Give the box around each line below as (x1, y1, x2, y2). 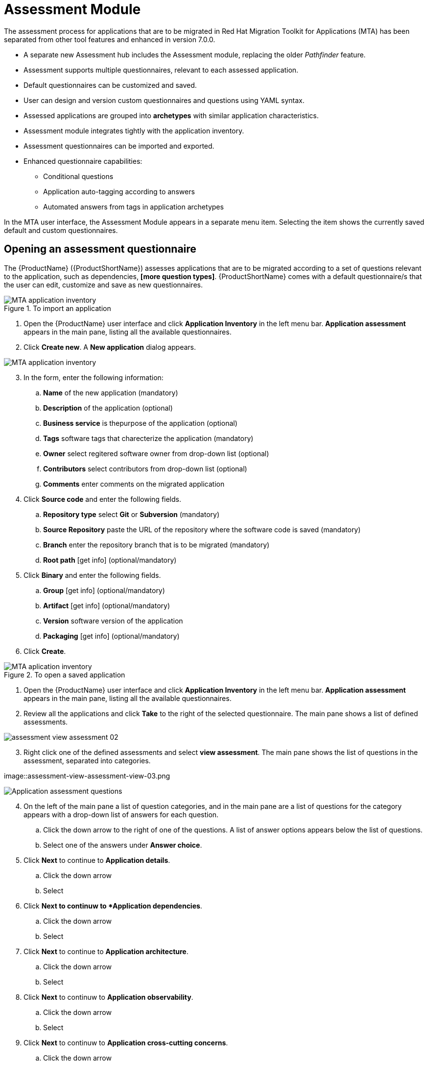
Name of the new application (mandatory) (43, 388, 178, 397)
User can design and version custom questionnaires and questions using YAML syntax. (24, 96, 305, 104)
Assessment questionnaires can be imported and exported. (24, 141, 214, 150)
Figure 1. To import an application (4, 304, 111, 312)
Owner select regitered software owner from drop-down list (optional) (43, 449, 269, 458)
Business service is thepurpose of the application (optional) (43, 418, 238, 427)
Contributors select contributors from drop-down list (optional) (43, 464, 247, 473)
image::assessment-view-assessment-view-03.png (4, 771, 170, 780)
